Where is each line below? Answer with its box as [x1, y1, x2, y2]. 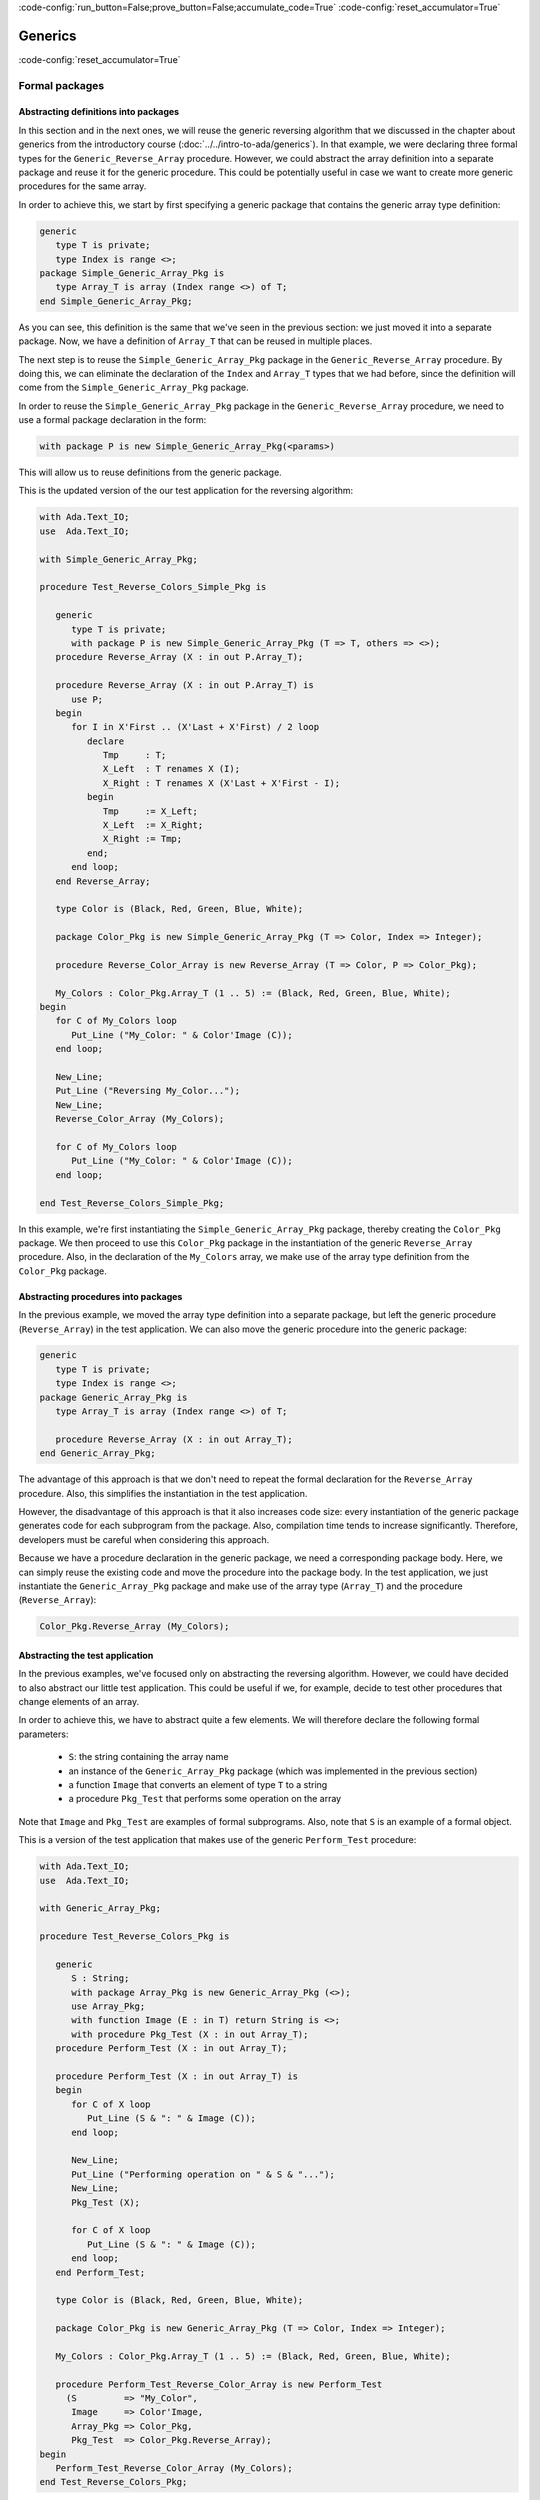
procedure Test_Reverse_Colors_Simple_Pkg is [39, 581, 267, 593]
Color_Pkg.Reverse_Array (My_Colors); [39, 1621, 230, 1632]
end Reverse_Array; [55, 875, 151, 887]
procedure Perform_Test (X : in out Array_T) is [55, 2071, 299, 2082]
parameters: [18, 1728, 69, 1740]
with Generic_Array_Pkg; [39, 1903, 162, 1914]
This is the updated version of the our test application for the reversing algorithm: [18, 485, 354, 497]
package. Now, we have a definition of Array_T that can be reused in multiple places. [18, 335, 373, 347]
